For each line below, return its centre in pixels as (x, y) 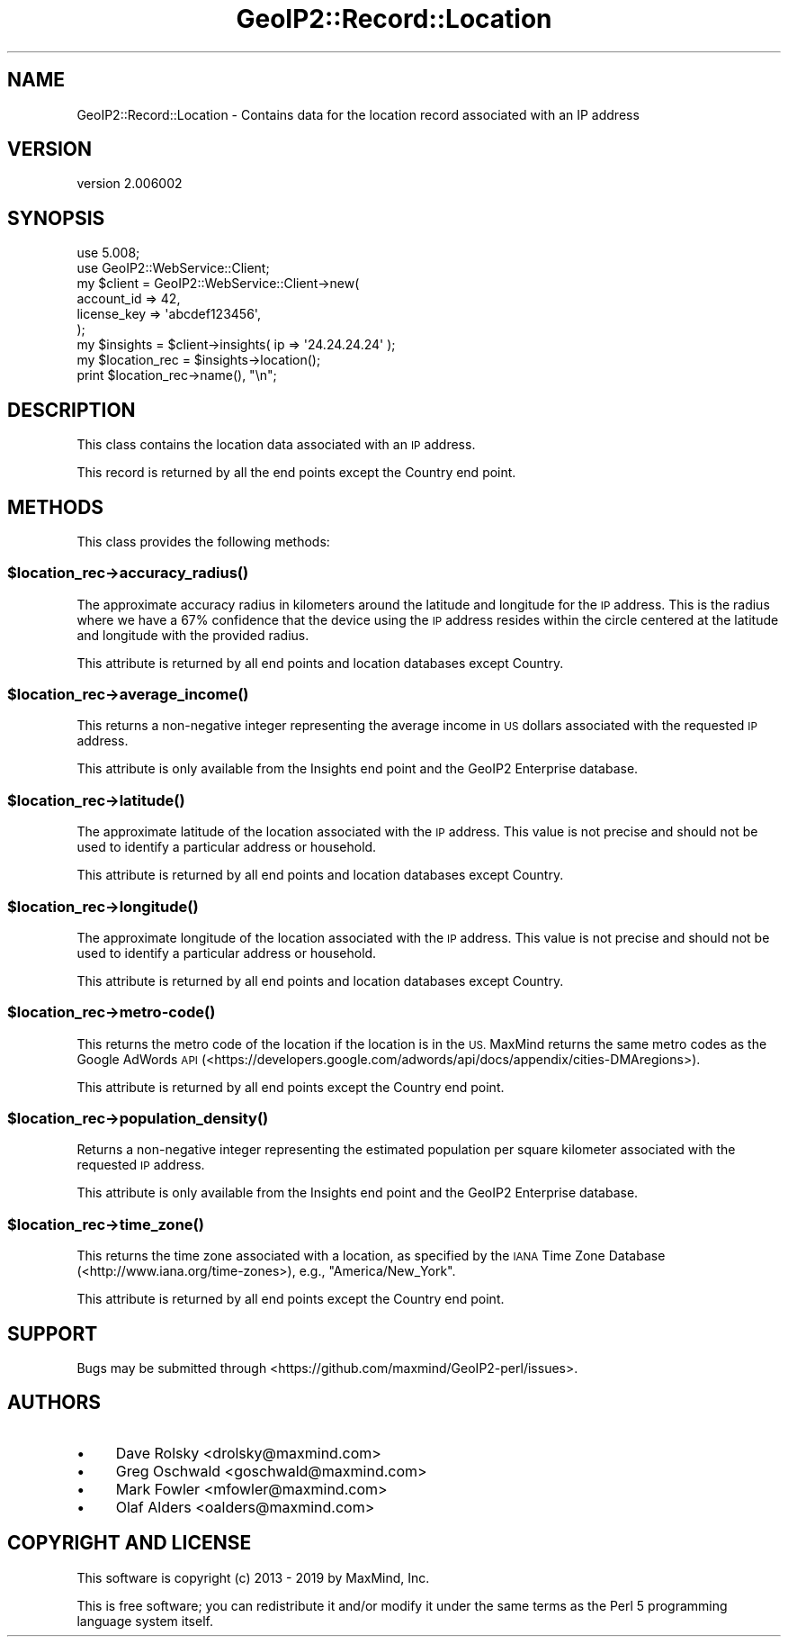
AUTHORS (54, 1403)
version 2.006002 (130, 184)
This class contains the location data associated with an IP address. (276, 445)
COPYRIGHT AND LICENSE (130, 1543)
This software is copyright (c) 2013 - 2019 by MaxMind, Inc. (253, 1577)
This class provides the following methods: (203, 541)
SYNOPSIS (56, 218)
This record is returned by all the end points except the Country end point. (296, 473)
